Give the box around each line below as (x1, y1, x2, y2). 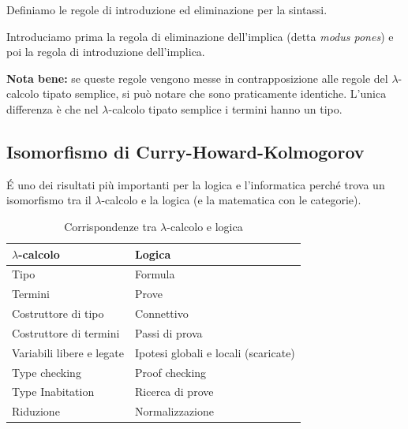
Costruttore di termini (12, 324, 120, 341)
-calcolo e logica (167, 218, 243, 234)
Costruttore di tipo (12, 305, 104, 322)
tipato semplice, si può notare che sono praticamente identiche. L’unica (42, 85, 387, 102)
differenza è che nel (6, 100, 99, 117)
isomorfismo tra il (6, 192, 92, 208)
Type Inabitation (12, 383, 95, 400)
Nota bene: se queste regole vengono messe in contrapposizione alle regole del (6, 69, 388, 86)
